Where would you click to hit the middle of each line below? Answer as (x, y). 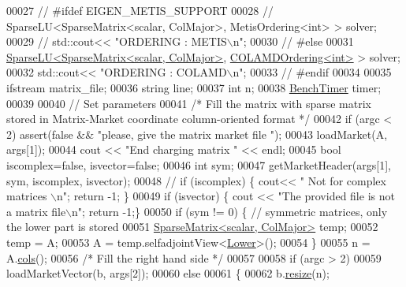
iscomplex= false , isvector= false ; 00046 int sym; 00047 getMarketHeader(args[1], (199, 164)
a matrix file (36, 211)
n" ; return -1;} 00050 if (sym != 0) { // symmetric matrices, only (230, 211)
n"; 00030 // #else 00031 (293, 41)
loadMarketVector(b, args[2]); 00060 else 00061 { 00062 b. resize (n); (168, 273)
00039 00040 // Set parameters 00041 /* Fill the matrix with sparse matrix (189, 103)
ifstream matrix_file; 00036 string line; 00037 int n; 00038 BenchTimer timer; (194, 87)
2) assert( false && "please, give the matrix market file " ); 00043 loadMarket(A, (197, 134)
